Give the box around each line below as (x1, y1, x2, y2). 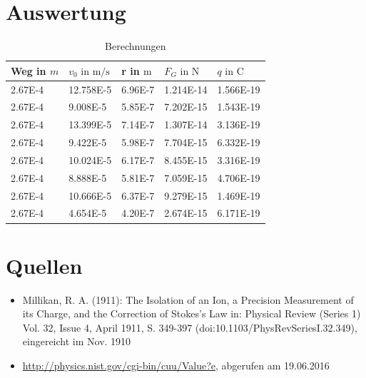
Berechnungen (105, 39, 166, 53)
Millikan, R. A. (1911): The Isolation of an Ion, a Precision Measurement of (22, 292, 354, 307)
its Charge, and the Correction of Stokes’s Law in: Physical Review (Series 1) (22, 306, 361, 321)
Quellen (6, 250, 83, 280)
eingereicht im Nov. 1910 (22, 334, 131, 349)
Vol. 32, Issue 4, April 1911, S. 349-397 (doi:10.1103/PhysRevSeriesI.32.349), (22, 320, 357, 334)
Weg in (11, 63, 46, 78)
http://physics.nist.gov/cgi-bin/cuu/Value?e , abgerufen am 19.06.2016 (22, 358, 330, 373)
